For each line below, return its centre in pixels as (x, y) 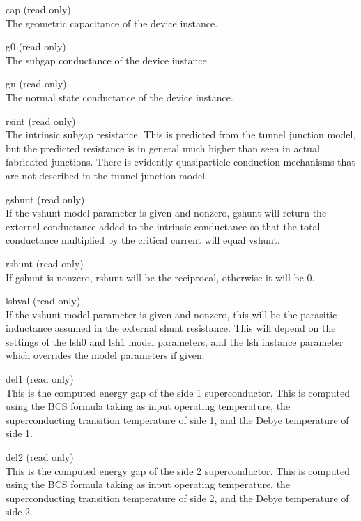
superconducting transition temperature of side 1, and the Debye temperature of (177, 419)
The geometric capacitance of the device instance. (112, 23)
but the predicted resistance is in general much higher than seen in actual (163, 148)
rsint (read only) (41, 120)
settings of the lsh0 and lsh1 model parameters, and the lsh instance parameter (175, 341)
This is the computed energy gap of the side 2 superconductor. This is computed (178, 470)
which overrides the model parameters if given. (105, 355)
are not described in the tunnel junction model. (107, 175)
